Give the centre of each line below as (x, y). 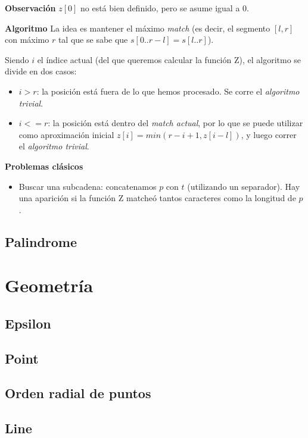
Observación (30, 8)
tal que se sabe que (93, 40)
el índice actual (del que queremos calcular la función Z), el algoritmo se (169, 59)
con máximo (27, 40)
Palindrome (41, 241)
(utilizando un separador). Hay (244, 186)
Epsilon (28, 323)
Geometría (49, 285)
